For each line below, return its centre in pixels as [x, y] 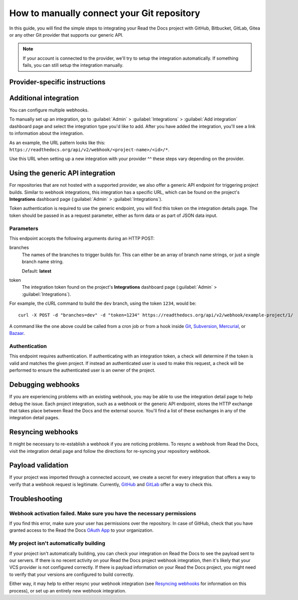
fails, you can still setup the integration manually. [73, 65]
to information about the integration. [47, 134]
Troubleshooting [36, 499]
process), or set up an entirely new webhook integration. [68, 590]
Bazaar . [17, 333]
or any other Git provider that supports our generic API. [66, 35]
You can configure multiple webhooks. [49, 110]
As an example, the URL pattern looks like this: [57, 143]
